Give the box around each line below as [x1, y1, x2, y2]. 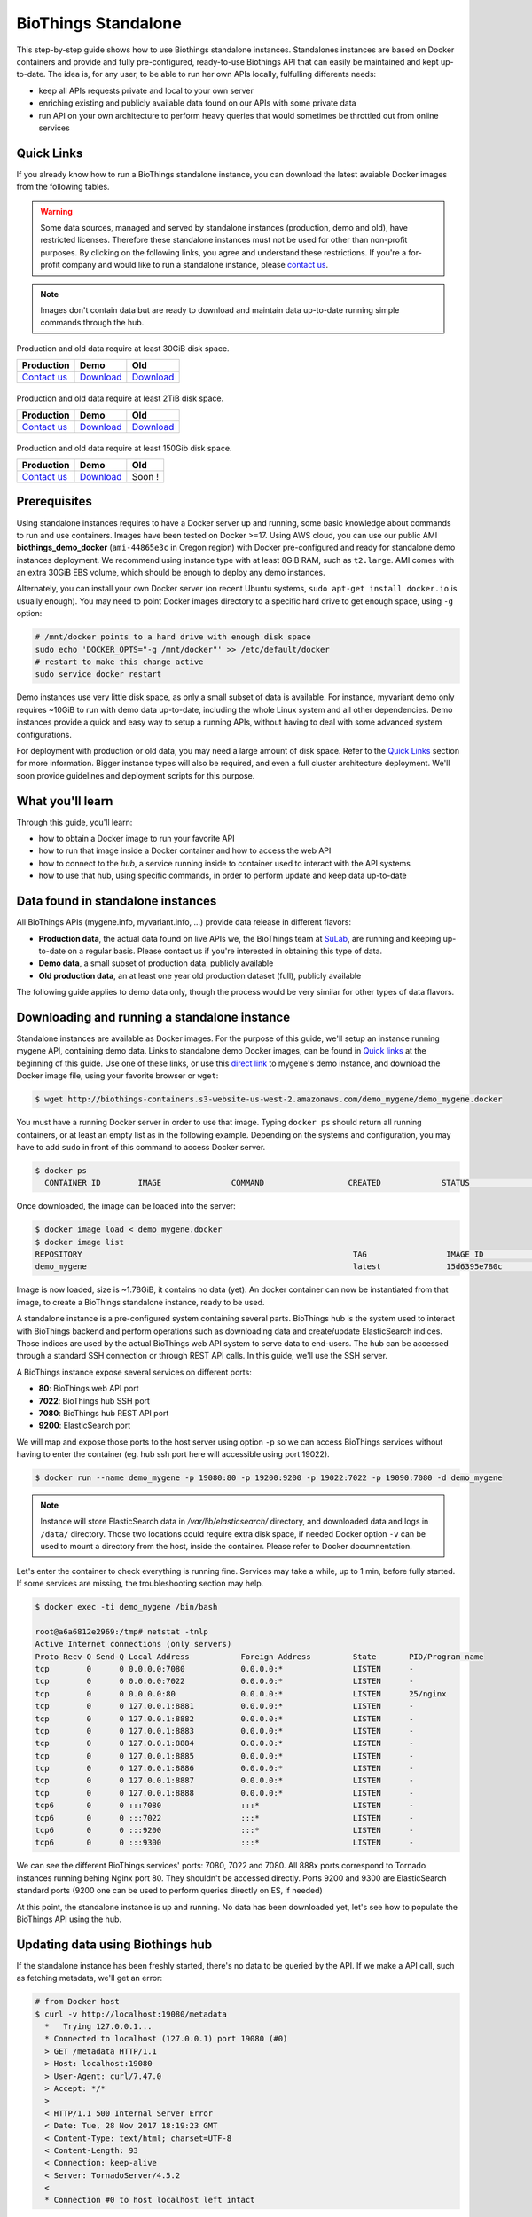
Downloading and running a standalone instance [16, 1009, 291, 1024]
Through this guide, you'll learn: [16, 817, 133, 827]
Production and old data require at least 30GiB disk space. [16, 343, 230, 354]
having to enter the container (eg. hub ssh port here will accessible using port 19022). [16, 1449, 330, 1460]
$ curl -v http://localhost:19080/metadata [35, 2009, 228, 2019]
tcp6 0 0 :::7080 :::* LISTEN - [35, 1800, 414, 1811]
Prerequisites [16, 494, 92, 509]
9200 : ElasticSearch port [38, 1420, 131, 1431]
